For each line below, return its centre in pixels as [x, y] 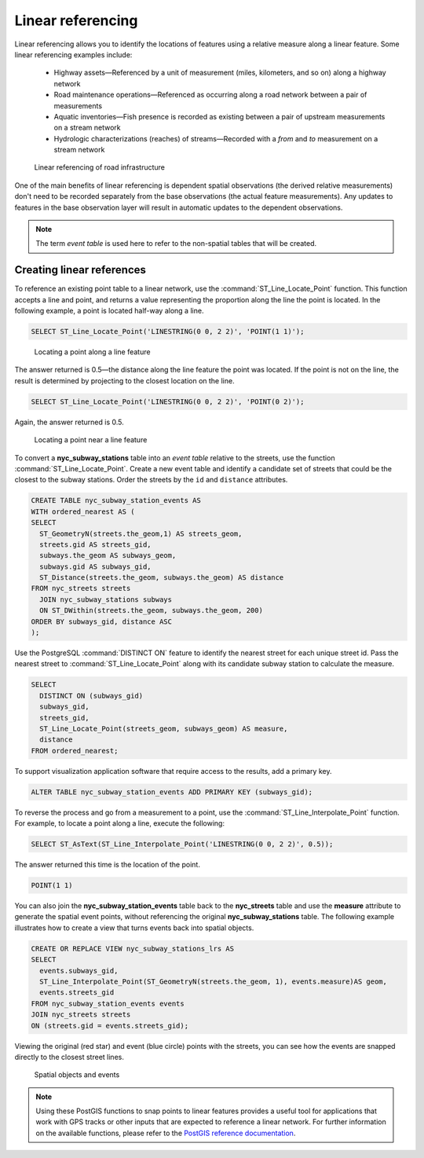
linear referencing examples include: [73, 54]
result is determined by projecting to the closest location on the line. [124, 380]
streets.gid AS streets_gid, [96, 544]
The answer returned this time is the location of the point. [107, 865]
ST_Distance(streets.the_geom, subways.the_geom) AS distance [162, 578]
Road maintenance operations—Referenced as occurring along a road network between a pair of [210, 95]
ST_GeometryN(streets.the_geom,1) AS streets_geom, [141, 533]
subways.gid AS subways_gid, [96, 566]
